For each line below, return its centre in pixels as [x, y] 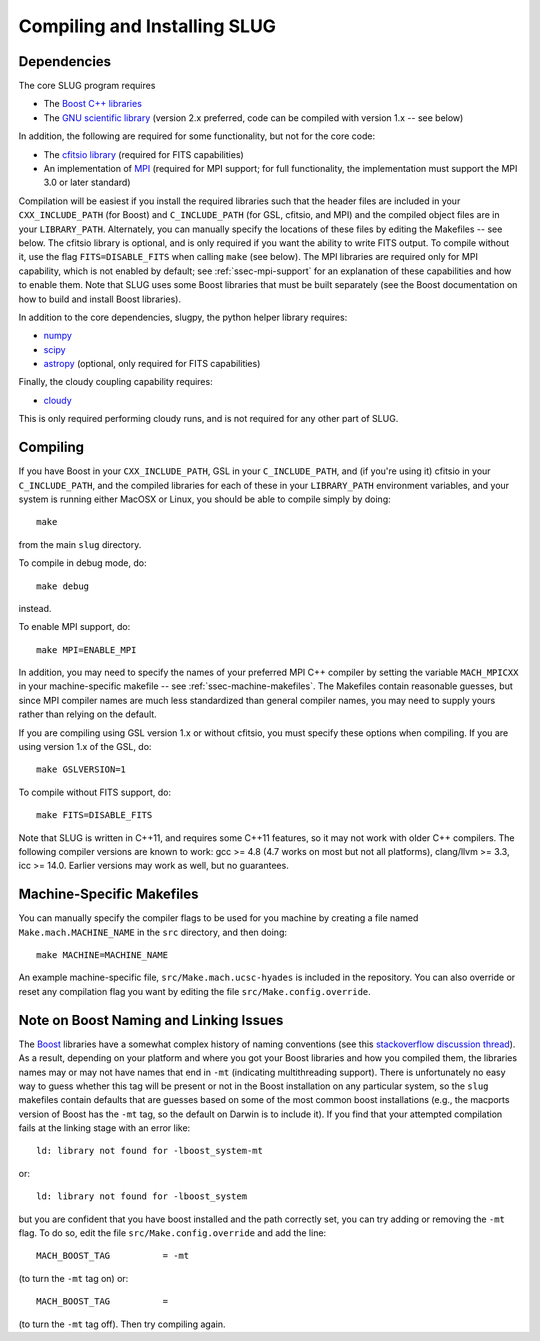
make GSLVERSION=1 [81, 769]
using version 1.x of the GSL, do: [85, 747]
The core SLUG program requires [87, 86]
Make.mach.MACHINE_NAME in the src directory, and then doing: [153, 932]
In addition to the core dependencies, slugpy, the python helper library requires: [183, 317]
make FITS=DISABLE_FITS [94, 815]
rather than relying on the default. [87, 714]
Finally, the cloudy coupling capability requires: [116, 382]
